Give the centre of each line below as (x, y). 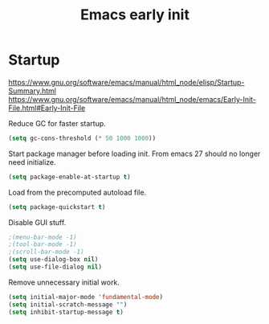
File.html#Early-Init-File (47, 108)
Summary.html (32, 91)
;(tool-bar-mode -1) (43, 244)
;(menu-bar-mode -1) (43, 237)
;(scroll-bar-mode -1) (46, 252)
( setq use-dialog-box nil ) (53, 260)
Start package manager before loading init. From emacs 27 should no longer (134, 154)
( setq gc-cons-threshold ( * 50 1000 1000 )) (82, 138)
